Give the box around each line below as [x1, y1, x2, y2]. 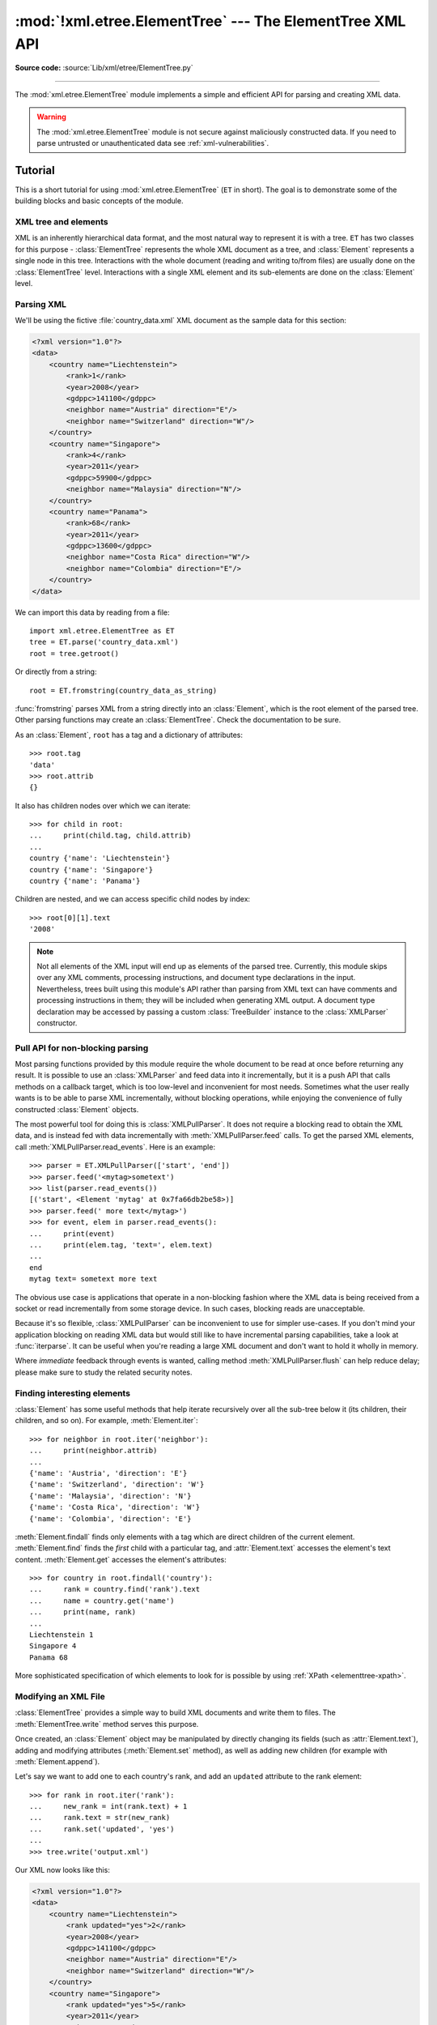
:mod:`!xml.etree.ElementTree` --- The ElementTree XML [15, 12, 406, 30]
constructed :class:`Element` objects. [15, 1104, 139, 1114]
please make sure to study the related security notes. [15, 1367, 193, 1377]
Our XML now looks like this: [15, 1865, 111, 1875]
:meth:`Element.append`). [15, 1756, 100, 1766]
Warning [36, 112, 66, 122]
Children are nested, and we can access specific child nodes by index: [15, 894, 251, 904]
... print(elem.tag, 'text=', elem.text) [29, 1240, 214, 1249]
